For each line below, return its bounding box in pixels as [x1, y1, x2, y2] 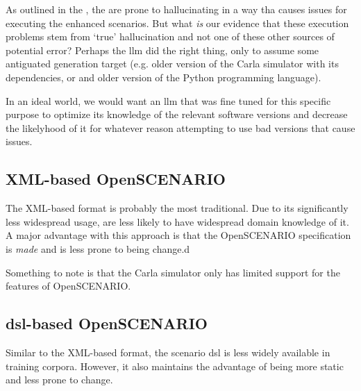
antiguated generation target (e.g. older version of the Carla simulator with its [6, 56, 339, 71]
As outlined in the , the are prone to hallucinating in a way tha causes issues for [6, 2, 347, 16]
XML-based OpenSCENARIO [6, 168, 226, 190]
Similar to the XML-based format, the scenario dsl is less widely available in [6, 344, 330, 359]
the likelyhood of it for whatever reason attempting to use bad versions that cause [6, 120, 355, 135]
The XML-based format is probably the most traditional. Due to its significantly [6, 201, 349, 215]
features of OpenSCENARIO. [6, 278, 131, 293]
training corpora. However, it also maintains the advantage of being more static [6, 358, 344, 373]
